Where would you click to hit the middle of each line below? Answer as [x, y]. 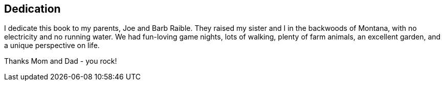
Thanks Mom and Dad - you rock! [61, 61]
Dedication [32, 9]
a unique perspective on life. [52, 46]
